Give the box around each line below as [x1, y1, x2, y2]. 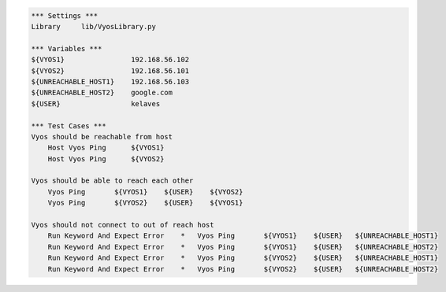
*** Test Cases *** [31, 121, 106, 130]
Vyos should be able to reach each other [31, 176, 194, 185]
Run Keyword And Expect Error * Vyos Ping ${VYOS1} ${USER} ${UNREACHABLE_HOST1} [47, 231, 439, 240]
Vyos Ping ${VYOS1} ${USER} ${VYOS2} [47, 187, 243, 196]
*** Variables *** [31, 44, 102, 53]
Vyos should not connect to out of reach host [31, 220, 214, 230]
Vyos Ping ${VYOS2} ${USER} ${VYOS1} [47, 198, 243, 208]
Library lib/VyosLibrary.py [31, 22, 157, 31]
